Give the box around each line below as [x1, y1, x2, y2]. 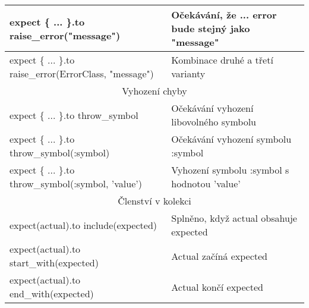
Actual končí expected [171, 279, 263, 294]
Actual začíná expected [171, 249, 267, 263]
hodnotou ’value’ [171, 177, 241, 190]
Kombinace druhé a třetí [171, 53, 273, 67]
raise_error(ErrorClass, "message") [10, 67, 154, 80]
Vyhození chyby [122, 84, 187, 98]
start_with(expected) [10, 256, 99, 269]
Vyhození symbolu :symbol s [171, 163, 289, 177]
